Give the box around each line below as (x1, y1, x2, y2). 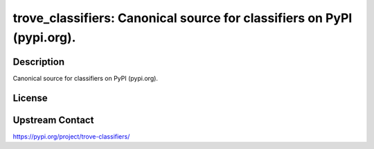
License (12, 92, 48, 103)
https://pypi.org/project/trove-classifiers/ (12, 132, 130, 141)
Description (12, 56, 65, 68)
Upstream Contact (12, 114, 94, 126)
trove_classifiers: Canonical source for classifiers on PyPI (12, 10, 353, 26)
